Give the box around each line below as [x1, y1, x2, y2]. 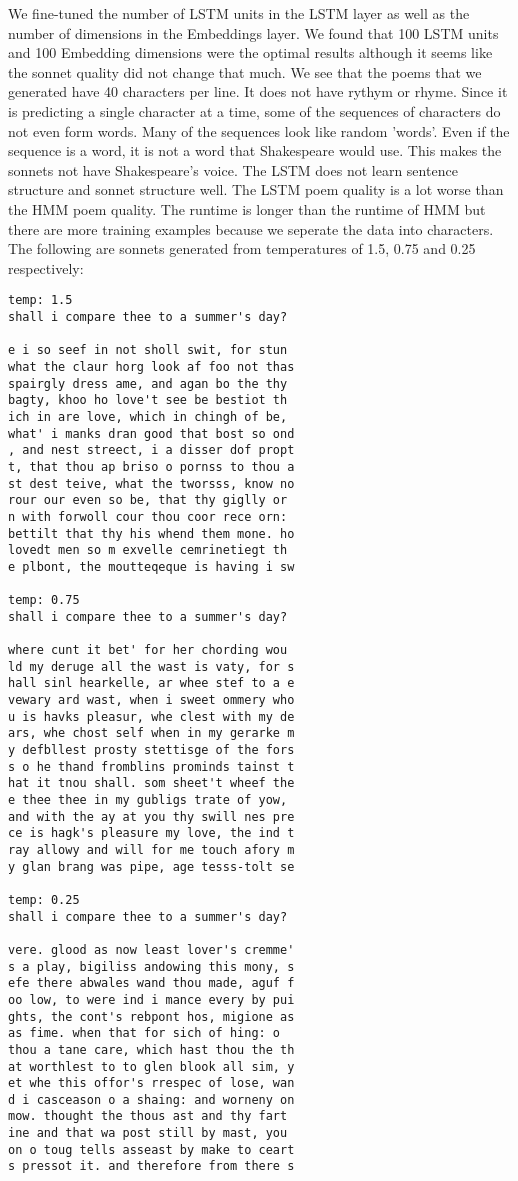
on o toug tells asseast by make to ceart [8, 1142, 295, 1157]
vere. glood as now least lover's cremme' [8, 942, 295, 957]
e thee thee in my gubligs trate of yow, [8, 793, 288, 807]
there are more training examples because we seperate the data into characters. [8, 218, 494, 239]
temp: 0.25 [8, 892, 80, 907]
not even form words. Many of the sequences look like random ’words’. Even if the [8, 120, 510, 141]
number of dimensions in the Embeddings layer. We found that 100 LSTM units [8, 22, 499, 43]
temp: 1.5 [8, 293, 73, 308]
